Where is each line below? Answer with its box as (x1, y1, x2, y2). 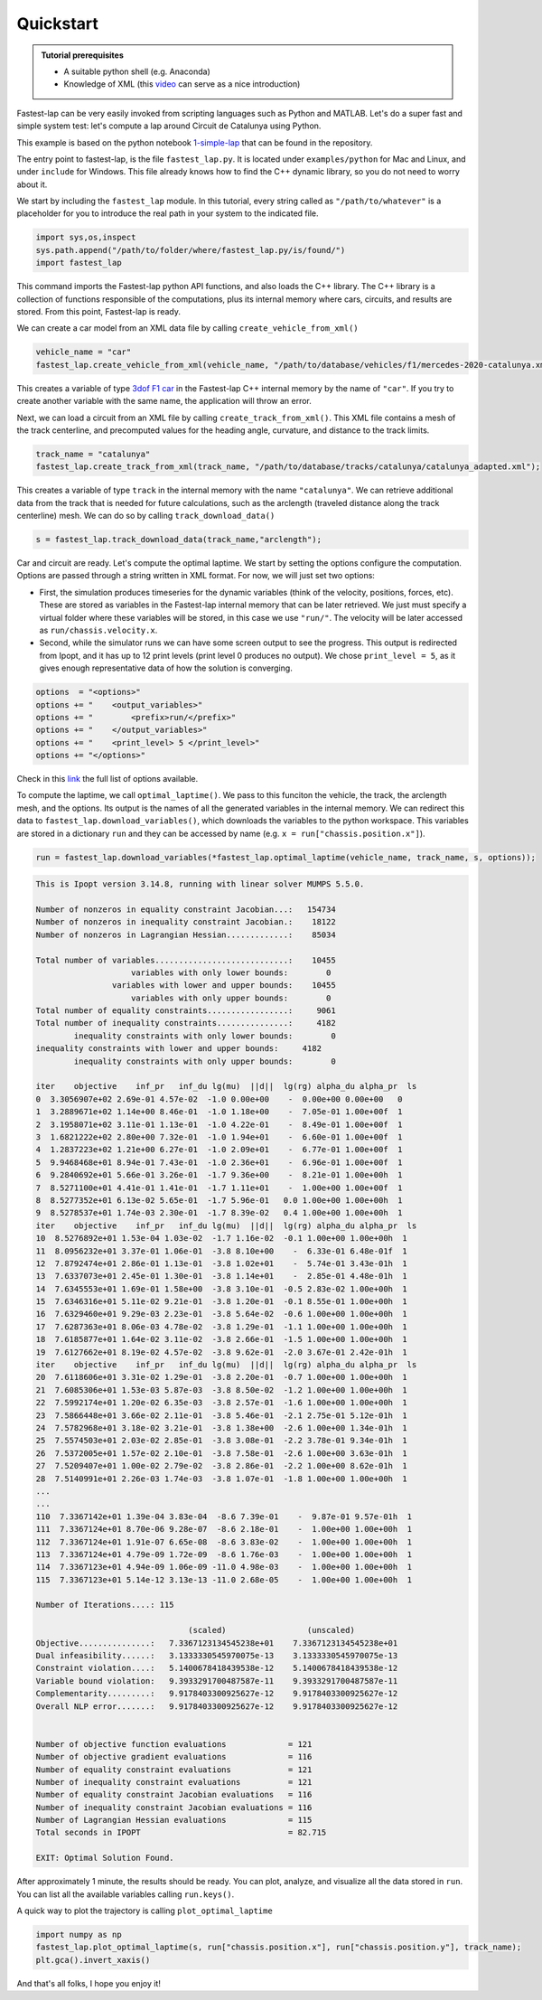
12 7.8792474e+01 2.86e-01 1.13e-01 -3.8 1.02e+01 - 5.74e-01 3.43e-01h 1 (35, 1258, 408, 1269)
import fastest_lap (35, 258, 122, 268)
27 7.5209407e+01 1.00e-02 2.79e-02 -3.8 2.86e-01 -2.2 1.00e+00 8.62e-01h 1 (35, 1460, 408, 1471)
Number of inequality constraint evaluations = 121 (35, 1777, 313, 1787)
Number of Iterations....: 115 (35, 1600, 175, 1610)
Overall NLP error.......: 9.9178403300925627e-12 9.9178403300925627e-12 (35, 1701, 398, 1712)
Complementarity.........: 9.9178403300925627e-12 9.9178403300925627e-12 (35, 1688, 398, 1699)
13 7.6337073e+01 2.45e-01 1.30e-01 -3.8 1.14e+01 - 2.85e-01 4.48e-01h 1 (35, 1271, 408, 1282)
